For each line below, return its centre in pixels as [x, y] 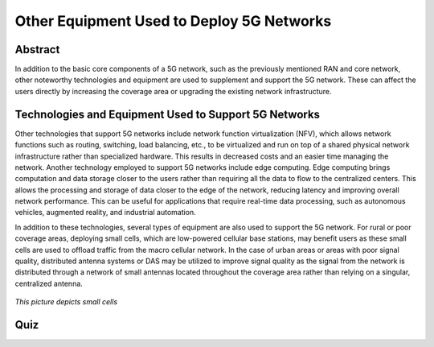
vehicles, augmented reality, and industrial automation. [105, 213]
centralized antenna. [49, 283]
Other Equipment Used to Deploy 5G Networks [173, 21]
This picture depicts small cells [66, 302]
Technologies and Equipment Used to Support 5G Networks [168, 114]
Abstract [37, 50]
